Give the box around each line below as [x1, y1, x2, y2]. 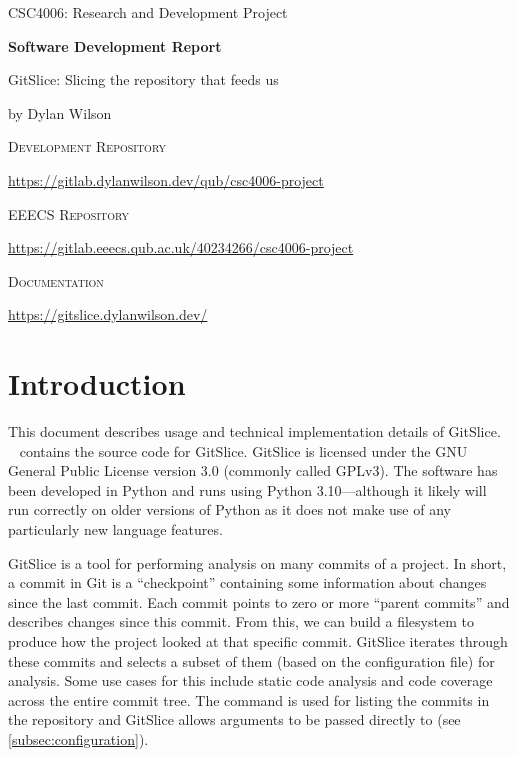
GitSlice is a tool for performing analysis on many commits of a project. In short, [8, 552, 507, 573]
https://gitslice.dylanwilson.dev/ [8, 304, 208, 325]
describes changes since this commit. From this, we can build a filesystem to [8, 611, 474, 632]
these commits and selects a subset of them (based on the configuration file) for [8, 650, 495, 671]
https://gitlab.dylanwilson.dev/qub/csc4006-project [8, 169, 324, 190]
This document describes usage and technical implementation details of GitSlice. [8, 421, 501, 442]
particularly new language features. [8, 519, 223, 540]
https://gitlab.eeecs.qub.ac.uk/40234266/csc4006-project [8, 237, 354, 258]
